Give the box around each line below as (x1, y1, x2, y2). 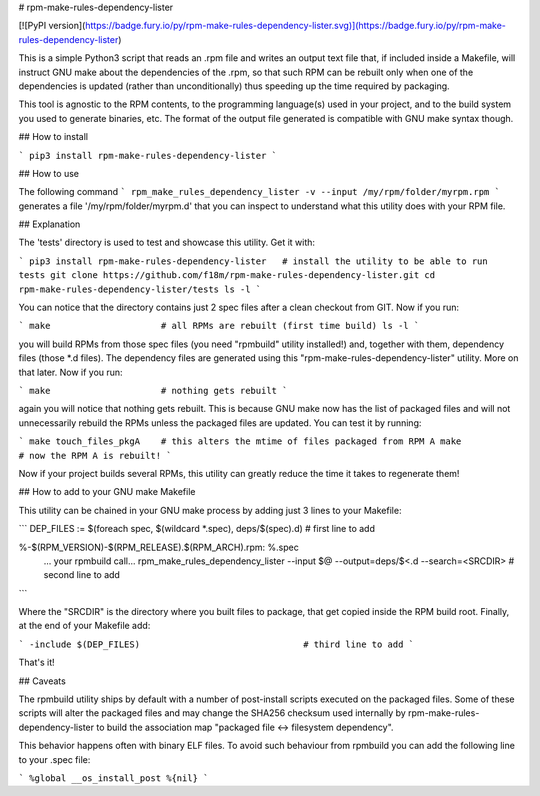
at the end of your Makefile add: (18, 620, 151, 632)
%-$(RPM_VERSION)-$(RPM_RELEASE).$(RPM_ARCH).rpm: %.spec (18, 541, 299, 553)
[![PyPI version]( (18, 20, 86, 32)
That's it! (18, 656, 55, 669)
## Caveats (18, 675, 67, 687)
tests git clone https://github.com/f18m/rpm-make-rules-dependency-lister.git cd (18, 270, 435, 281)
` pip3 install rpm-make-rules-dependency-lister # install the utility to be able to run (18, 255, 489, 267)
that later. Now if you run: (18, 366, 124, 378)
